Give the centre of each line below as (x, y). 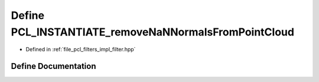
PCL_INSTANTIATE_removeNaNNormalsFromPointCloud (153, 32)
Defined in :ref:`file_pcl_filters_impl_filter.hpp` (81, 50)
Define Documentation (53, 66)
